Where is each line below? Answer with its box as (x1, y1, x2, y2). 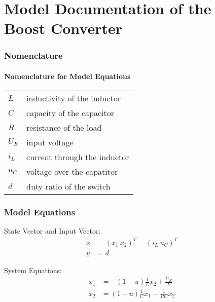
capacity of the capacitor (26, 107, 115, 119)
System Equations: (4, 265, 62, 275)
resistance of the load (26, 122, 102, 134)
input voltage (26, 136, 74, 148)
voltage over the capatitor (26, 166, 118, 178)
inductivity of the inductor (26, 92, 121, 104)
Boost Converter (4, 18, 122, 39)
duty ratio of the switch (26, 180, 111, 193)
